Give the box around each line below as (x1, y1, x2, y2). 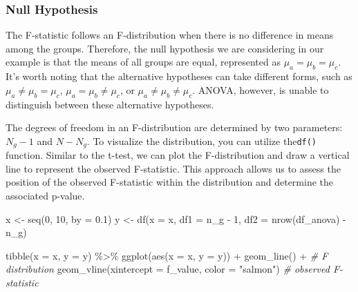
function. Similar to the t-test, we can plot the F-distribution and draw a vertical (6, 148, 350, 162)
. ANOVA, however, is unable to (192, 82, 329, 97)
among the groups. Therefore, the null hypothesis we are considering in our (6, 41, 324, 55)
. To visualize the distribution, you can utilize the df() (86, 133, 317, 148)
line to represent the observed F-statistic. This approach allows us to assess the (6, 161, 341, 175)
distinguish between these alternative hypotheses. (6, 97, 214, 111)
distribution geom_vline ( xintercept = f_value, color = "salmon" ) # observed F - (6, 262, 343, 276)
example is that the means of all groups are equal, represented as (6, 55, 281, 69)
